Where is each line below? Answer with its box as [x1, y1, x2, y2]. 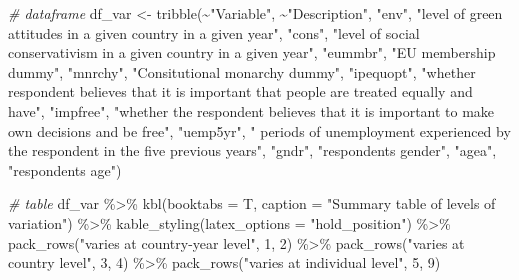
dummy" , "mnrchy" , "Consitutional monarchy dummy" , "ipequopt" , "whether [8, 61, 476, 82]
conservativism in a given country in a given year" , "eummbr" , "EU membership [8, 42, 496, 63]
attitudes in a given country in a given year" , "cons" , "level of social [8, 22, 420, 43]
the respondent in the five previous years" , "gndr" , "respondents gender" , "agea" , [8, 140, 497, 161]
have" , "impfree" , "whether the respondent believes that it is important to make [8, 100, 495, 121]
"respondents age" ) [8, 159, 122, 180]
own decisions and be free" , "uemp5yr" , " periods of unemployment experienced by [8, 120, 511, 141]
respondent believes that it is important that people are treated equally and [8, 81, 473, 102]
